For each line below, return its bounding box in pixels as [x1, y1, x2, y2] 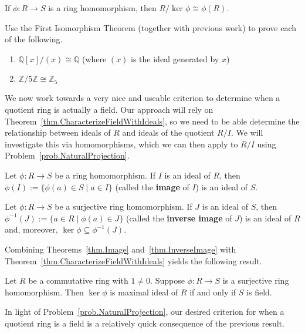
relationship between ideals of [5, 126, 111, 139]
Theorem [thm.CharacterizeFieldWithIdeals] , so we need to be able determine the [5, 115, 300, 127]
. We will [231, 126, 263, 139]
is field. [246, 285, 272, 298]
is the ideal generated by [131, 52, 219, 65]
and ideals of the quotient [122, 126, 215, 139]
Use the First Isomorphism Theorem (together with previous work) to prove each [5, 21, 297, 33]
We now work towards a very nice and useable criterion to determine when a [5, 92, 280, 104]
